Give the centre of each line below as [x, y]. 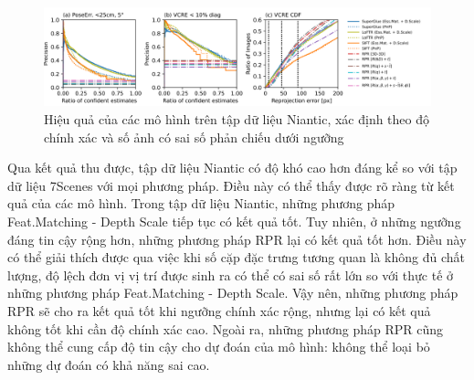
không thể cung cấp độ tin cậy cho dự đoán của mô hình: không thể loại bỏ [219, 347]
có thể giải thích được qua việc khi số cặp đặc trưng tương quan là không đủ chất [237, 257]
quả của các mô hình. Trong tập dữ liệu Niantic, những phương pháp [201, 203]
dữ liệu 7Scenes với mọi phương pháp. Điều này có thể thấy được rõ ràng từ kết [231, 185]
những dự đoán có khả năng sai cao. [109, 364]
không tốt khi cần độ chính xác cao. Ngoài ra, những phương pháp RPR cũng [226, 328]
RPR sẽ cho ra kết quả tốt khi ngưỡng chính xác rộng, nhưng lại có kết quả [219, 311]
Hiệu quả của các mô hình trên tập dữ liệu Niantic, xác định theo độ [237, 119]
